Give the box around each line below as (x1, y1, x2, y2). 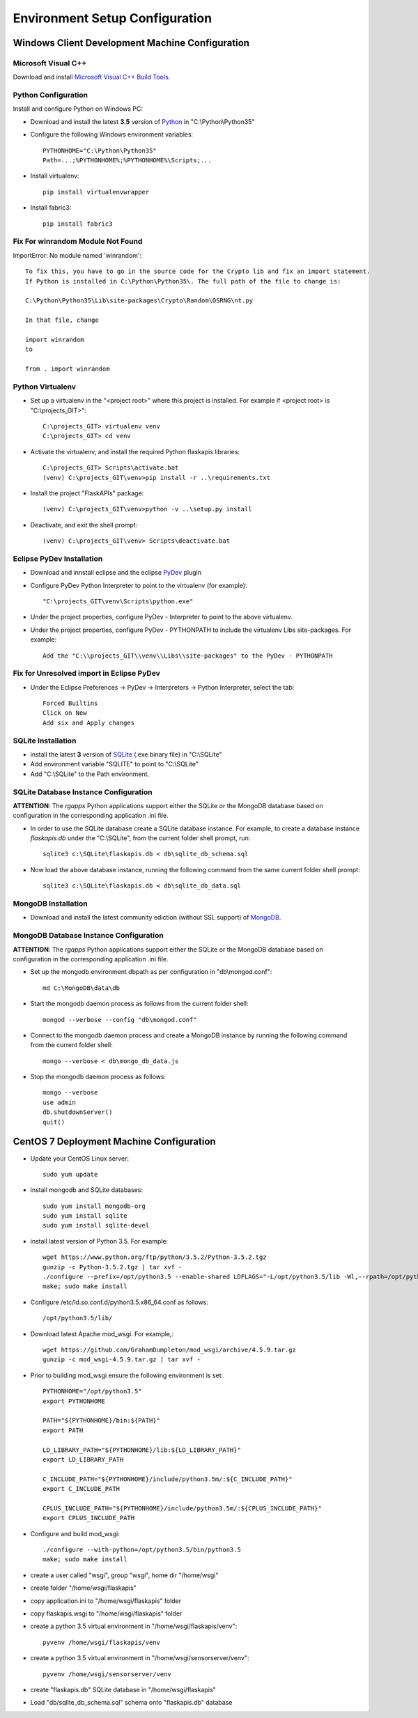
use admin (42, 1098, 76, 1106)
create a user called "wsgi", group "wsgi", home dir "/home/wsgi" (30, 1571, 219, 1579)
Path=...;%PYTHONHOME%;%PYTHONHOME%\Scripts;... (42, 157, 212, 164)
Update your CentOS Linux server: (30, 1154, 129, 1163)
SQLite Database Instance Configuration (13, 787, 153, 797)
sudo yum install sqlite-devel (42, 1221, 150, 1230)
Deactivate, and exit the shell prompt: (30, 520, 138, 529)
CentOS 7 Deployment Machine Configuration (13, 1136, 216, 1147)
